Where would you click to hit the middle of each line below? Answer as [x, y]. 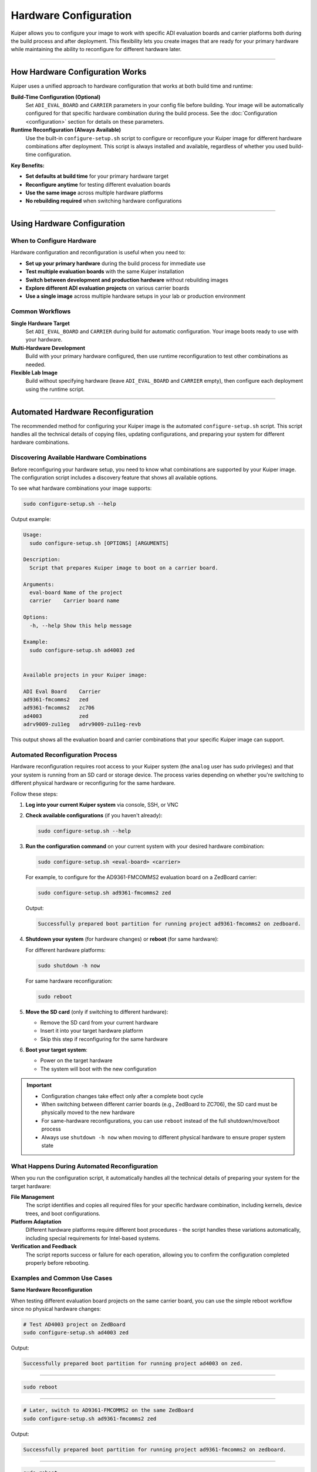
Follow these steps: [34, 794]
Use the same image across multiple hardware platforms [95, 193]
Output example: [31, 519]
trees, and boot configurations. [63, 1214]
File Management [33, 1197]
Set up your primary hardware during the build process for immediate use [115, 263]
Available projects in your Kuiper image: [85, 675]
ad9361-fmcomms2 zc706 [59, 708]
